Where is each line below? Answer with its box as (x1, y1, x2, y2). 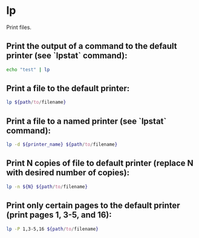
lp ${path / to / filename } (6, 99, 67, 106)
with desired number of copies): (6, 167, 130, 178)
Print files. (6, 24, 32, 31)
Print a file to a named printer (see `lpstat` (6, 116, 167, 126)
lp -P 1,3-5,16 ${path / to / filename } (6, 226, 99, 232)
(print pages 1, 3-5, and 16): (6, 210, 112, 220)
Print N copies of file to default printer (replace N (6, 158, 194, 169)
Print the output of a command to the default (6, 41, 177, 51)
